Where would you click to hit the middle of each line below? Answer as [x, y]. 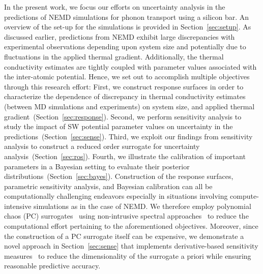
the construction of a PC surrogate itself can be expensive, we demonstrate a [124, 236]
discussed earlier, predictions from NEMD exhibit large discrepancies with [120, 36]
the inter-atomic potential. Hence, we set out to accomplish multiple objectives [127, 77]
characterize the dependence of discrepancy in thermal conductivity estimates [125, 96]
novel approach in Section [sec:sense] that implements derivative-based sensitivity [131, 246]
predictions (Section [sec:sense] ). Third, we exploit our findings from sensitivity [128, 136]
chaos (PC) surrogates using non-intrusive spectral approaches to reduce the [126, 216]
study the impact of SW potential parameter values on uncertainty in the [119, 126]
